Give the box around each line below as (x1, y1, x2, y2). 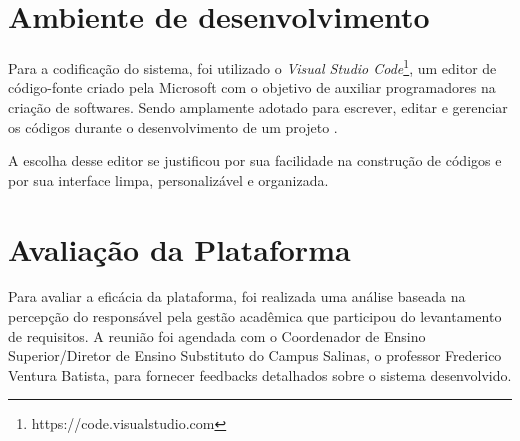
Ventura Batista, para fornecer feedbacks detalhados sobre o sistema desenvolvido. (8, 364, 512, 385)
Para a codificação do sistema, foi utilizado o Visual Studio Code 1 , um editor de (8, 55, 497, 78)
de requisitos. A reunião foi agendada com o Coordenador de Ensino (8, 325, 426, 346)
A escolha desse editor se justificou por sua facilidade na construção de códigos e (8, 150, 502, 171)
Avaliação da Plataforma (8, 228, 351, 269)
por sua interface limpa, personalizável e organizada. (8, 169, 329, 190)
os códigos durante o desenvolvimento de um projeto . (8, 116, 338, 137)
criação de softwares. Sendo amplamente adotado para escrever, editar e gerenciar (8, 96, 508, 117)
